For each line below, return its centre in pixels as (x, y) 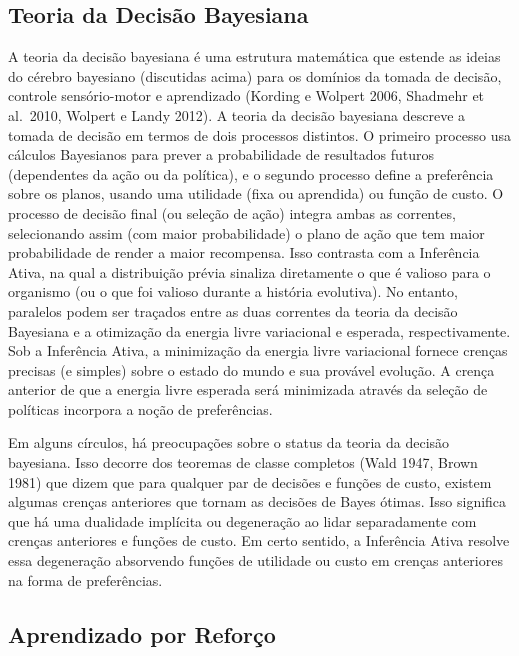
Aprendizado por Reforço (142, 633)
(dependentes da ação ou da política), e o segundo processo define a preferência (251, 173)
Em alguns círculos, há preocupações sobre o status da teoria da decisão (229, 442)
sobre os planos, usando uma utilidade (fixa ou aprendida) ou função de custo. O (256, 193)
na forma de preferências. (85, 579)
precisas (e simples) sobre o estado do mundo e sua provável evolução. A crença (251, 369)
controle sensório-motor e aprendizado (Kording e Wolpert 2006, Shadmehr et (246, 95)
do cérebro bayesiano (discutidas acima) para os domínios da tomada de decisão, (255, 75)
